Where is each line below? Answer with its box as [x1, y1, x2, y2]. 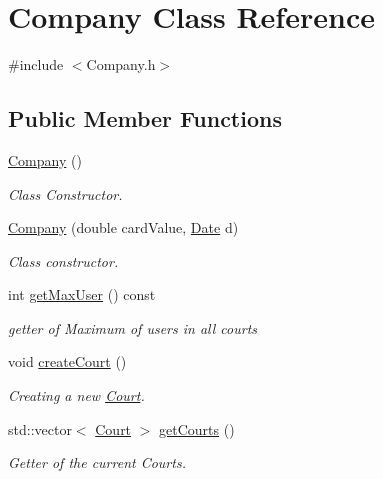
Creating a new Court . [8, 385, 145, 406]
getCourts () [159, 418, 235, 439]
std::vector [8, 418, 72, 439]
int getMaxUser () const [8, 284, 156, 305]
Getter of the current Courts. [8, 452, 186, 473]
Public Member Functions [8, 103, 282, 134]
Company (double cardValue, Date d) [8, 217, 239, 238]
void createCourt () [8, 351, 127, 372]
